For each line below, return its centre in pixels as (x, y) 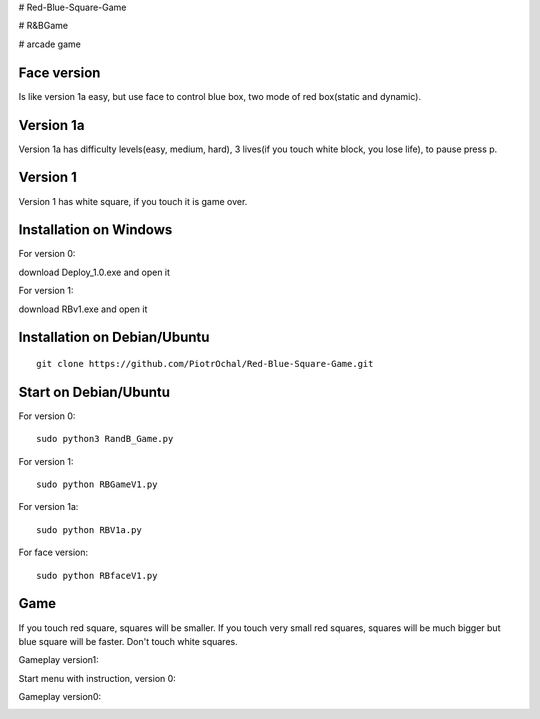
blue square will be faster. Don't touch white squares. (128, 641)
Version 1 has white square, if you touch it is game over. (133, 201)
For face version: (53, 552)
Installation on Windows (95, 230)
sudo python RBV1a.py (89, 529)
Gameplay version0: (60, 697)
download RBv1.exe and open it (83, 309)
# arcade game (50, 44)
